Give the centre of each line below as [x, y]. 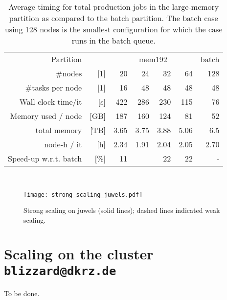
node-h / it [63, 144]
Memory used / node [46, 116]
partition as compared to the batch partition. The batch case [113, 18]
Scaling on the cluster [79, 253]
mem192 [153, 59]
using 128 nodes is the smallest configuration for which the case [113, 29]
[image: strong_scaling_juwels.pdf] [83, 195]
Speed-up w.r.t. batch [45, 158]
